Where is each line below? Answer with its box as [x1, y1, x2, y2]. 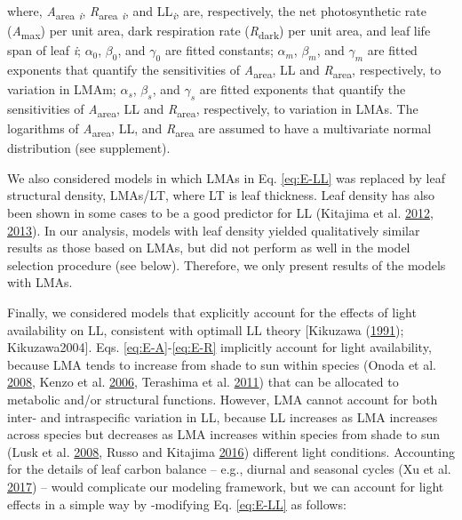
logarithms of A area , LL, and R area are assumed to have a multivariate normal [7, 119, 432, 140]
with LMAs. [7, 273, 73, 292]
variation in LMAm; [7, 80, 116, 99]
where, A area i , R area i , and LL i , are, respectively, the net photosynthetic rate [7, 2, 427, 22]
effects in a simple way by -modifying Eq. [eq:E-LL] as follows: [7, 494, 346, 513]
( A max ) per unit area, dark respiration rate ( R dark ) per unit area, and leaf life [7, 21, 431, 42]
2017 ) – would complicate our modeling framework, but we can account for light [7, 476, 444, 495]
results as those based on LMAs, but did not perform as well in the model [7, 238, 410, 257]
